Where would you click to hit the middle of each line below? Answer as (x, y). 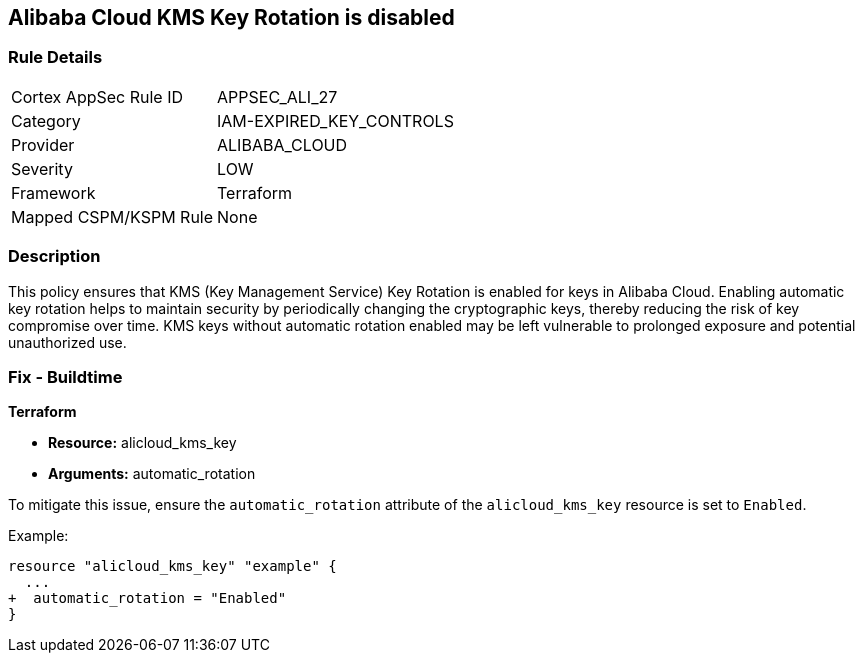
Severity (42, 168)
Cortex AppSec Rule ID (97, 96)
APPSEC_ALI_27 (277, 96)
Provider (43, 144)
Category (46, 120)
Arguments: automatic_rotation (152, 474)
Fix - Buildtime (65, 376)
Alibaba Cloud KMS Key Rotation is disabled (231, 17)
